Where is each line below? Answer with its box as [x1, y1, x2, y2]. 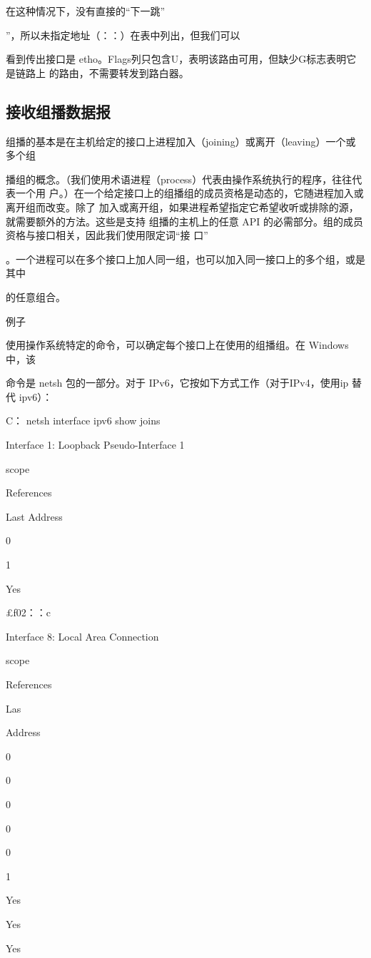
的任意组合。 [6, 289, 66, 304]
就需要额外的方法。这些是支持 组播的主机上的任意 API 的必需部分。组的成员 [6, 213, 364, 228]
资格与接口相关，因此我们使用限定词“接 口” [6, 228, 208, 243]
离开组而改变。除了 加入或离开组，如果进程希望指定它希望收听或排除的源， [6, 199, 359, 214]
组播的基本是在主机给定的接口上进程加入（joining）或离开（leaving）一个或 [6, 133, 356, 148]
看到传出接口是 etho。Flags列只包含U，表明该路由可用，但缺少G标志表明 [6, 51, 347, 66]
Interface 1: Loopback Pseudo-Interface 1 [6, 437, 185, 452]
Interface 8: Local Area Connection [6, 628, 159, 643]
